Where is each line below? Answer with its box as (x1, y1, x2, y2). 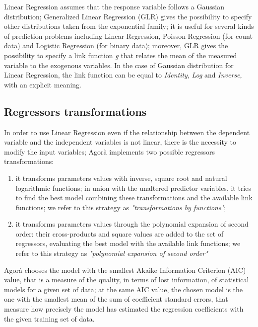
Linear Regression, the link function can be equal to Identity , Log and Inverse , (4, 70, 242, 80)
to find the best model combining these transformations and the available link (15, 192, 253, 203)
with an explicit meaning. (4, 79, 81, 89)
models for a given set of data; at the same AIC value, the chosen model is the (4, 284, 243, 294)
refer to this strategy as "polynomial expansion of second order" (15, 248, 208, 258)
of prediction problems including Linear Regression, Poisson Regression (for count (4, 30, 253, 41)
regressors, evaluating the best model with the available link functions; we (15, 238, 241, 248)
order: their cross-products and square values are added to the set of (15, 228, 224, 239)
